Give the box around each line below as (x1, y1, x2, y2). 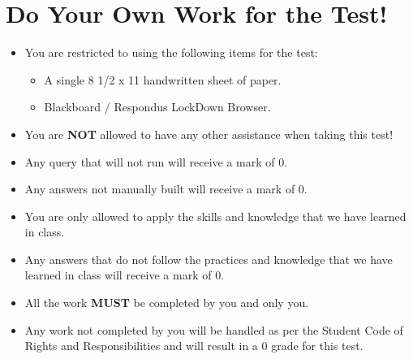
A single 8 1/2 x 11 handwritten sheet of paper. (44, 71, 282, 88)
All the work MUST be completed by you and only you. (24, 294, 309, 311)
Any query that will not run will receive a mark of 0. (24, 153, 288, 170)
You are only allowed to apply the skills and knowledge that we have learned (24, 207, 407, 224)
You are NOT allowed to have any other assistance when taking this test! (24, 125, 394, 142)
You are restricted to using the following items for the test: (24, 44, 318, 61)
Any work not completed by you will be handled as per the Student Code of (24, 321, 403, 338)
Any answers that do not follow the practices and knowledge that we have (24, 250, 393, 267)
